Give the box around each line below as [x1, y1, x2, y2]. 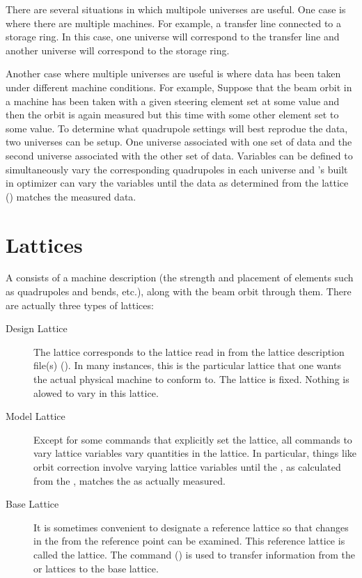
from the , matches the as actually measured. [33, 473, 226, 487]
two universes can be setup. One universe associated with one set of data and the [6, 134, 352, 149]
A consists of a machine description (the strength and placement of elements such [6, 270, 354, 285]
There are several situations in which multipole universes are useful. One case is [6, 2, 346, 16]
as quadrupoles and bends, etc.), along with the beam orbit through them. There [6, 284, 352, 299]
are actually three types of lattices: [6, 297, 154, 312]
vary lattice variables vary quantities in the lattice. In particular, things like [33, 446, 357, 460]
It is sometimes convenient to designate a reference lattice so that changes [33, 520, 349, 534]
